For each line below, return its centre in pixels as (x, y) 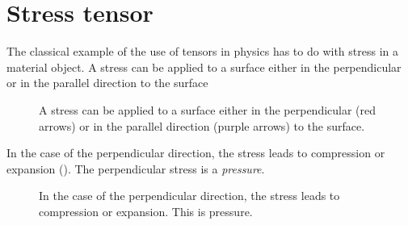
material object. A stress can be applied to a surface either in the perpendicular (204, 67)
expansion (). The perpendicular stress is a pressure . (136, 168)
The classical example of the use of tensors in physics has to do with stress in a (203, 51)
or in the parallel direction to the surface (107, 83)
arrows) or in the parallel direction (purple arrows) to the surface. (202, 125)
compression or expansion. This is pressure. (146, 211)
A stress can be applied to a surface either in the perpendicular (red (208, 109)
